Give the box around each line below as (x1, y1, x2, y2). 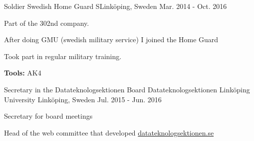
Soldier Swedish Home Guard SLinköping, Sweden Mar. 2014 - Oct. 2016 (4, 1, 227, 11)
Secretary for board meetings (4, 111, 93, 121)
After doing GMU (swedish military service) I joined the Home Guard (4, 34, 219, 45)
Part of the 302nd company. (4, 17, 89, 28)
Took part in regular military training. (4, 51, 122, 61)
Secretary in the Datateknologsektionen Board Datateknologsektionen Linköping (4, 84, 250, 94)
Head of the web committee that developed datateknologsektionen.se (4, 127, 214, 138)
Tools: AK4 (4, 68, 41, 78)
